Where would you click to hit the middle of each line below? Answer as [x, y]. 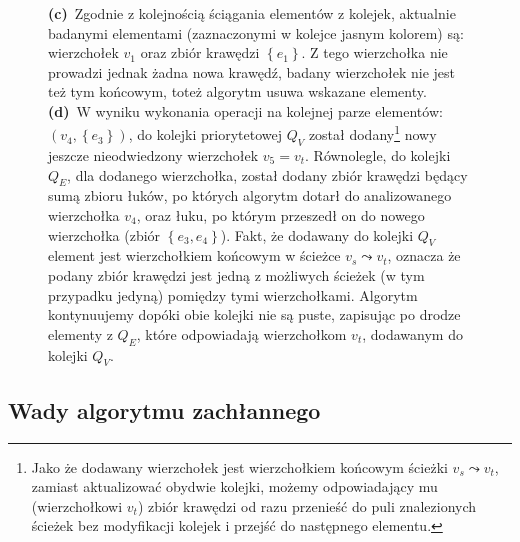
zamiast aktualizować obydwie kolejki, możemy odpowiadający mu [234, 486]
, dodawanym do [412, 333]
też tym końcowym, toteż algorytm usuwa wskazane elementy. [237, 91]
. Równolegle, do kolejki [378, 155]
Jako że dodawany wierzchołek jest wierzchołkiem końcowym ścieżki [239, 466]
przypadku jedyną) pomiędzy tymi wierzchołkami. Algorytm [233, 294]
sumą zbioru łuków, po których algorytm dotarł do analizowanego [250, 195]
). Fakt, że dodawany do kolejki [317, 234]
